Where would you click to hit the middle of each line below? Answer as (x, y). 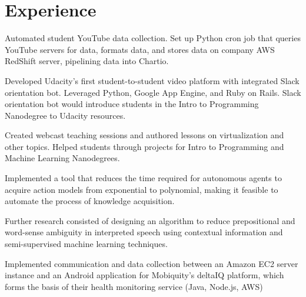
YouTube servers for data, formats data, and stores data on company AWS (140, 49)
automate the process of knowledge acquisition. (90, 201)
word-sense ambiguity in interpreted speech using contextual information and (144, 232)
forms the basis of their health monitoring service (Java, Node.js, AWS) (134, 286)
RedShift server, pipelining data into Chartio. (87, 61)
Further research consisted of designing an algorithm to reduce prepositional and (150, 220)
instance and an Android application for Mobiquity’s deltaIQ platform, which (144, 275)
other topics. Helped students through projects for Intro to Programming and (144, 146)
